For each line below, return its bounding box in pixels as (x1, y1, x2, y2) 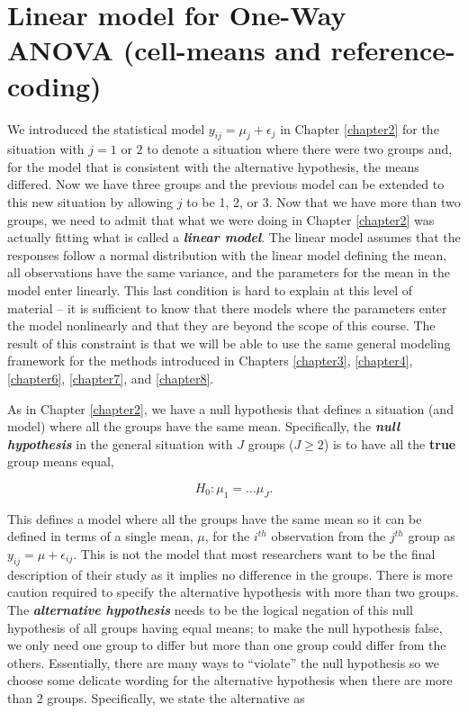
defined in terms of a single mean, (7, 527, 193, 546)
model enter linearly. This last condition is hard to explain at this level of (7, 281, 413, 300)
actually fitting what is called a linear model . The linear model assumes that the (7, 228, 461, 247)
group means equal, (7, 452, 114, 471)
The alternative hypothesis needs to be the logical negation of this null (7, 600, 413, 618)
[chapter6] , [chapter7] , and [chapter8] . (7, 369, 214, 388)
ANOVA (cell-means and (7, 32, 321, 68)
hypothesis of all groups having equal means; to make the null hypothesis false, (7, 618, 443, 636)
